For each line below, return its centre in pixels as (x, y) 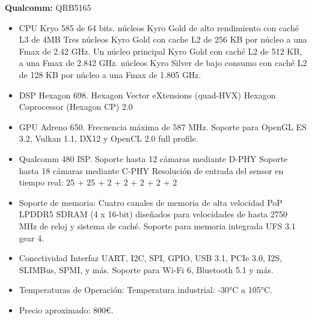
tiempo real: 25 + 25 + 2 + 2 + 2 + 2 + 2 (98, 182)
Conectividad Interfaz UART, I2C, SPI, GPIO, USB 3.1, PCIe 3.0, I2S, (151, 258)
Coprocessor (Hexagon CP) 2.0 (76, 107)
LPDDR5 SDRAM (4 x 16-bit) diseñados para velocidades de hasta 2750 (153, 214)
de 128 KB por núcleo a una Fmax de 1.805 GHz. (110, 74)
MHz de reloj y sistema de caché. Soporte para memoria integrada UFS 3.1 (157, 225)
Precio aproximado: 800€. (66, 309)
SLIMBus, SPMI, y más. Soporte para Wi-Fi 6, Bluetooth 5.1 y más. (146, 269)
